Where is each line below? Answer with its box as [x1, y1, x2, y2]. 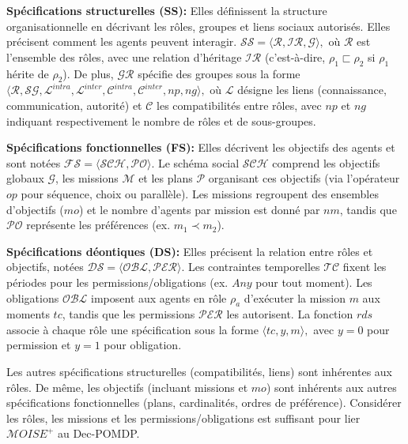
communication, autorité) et [6, 96, 142, 113]
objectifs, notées [6, 258, 84, 275]
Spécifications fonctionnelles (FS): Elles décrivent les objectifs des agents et [6, 139, 395, 156]
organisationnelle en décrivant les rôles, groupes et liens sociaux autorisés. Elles [6, 17, 391, 34]
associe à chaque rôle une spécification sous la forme [6, 321, 259, 337]
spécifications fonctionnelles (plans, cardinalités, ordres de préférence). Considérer [6, 394, 402, 411]
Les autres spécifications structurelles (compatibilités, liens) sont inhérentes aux [6, 363, 392, 380]
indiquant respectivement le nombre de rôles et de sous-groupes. [6, 112, 316, 129]
